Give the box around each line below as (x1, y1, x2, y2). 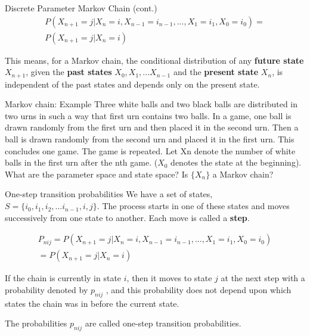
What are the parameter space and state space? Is (5, 167, 188, 180)
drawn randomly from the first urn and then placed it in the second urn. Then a (5, 121, 299, 133)
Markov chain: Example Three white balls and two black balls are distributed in (5, 98, 298, 110)
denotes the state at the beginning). (170, 156, 302, 169)
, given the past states (26, 66, 112, 78)
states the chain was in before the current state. (5, 297, 179, 309)
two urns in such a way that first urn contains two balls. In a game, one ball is (5, 109, 292, 122)
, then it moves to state (126, 272, 212, 284)
